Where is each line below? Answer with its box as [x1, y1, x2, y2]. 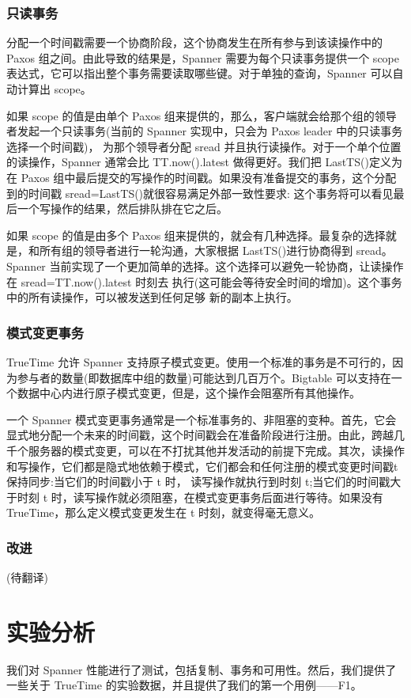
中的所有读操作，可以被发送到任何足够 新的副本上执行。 [6, 289, 298, 305]
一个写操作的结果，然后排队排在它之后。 [17, 200, 228, 217]
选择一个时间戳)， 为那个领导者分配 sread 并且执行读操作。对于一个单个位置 [6, 138, 402, 154]
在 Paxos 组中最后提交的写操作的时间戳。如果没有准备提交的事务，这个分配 [6, 169, 397, 185]
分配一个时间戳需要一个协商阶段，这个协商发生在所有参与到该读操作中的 [6, 34, 383, 51]
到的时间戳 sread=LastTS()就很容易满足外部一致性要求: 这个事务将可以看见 [6, 184, 394, 201]
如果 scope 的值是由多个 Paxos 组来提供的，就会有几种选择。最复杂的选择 [6, 226, 386, 243]
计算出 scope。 [17, 81, 92, 97]
